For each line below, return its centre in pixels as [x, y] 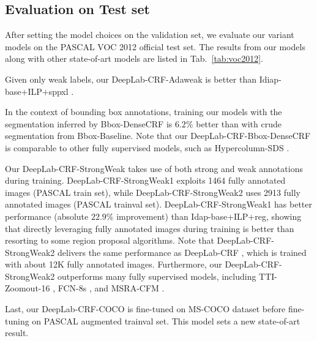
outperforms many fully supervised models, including [157, 276]
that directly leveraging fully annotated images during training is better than [150, 228]
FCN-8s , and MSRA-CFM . [111, 288]
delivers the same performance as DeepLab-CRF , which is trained [182, 252]
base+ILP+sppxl [37, 91]
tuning [17, 320]
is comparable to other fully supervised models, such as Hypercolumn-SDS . [147, 147]
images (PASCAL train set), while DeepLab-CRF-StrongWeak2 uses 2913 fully [153, 192]
